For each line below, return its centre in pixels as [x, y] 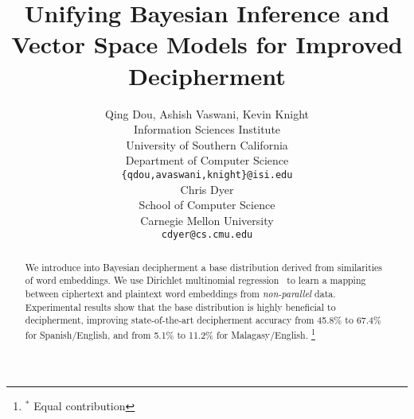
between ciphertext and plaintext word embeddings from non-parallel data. [180, 294]
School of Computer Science [207, 205]
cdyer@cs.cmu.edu [207, 235]
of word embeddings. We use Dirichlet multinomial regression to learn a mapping [195, 280]
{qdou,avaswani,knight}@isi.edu [207, 175]
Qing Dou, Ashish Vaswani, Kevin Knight [207, 113]
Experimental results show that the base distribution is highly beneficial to [180, 306]
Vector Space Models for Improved [207, 44]
